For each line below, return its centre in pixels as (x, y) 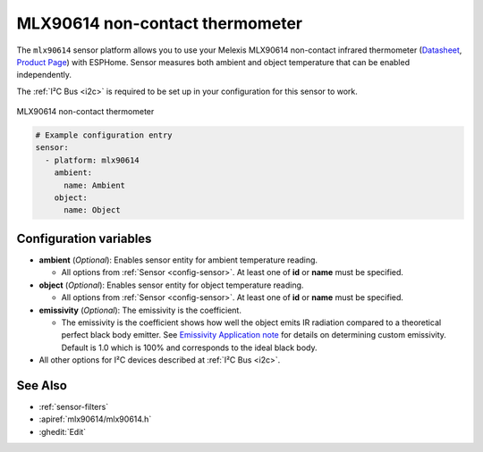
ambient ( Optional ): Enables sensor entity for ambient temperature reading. (178, 260)
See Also (42, 385)
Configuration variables (84, 238)
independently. (44, 75)
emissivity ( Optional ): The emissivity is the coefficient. (140, 310)
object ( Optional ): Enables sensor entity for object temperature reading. (171, 285)
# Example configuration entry (104, 135)
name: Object (92, 210)
